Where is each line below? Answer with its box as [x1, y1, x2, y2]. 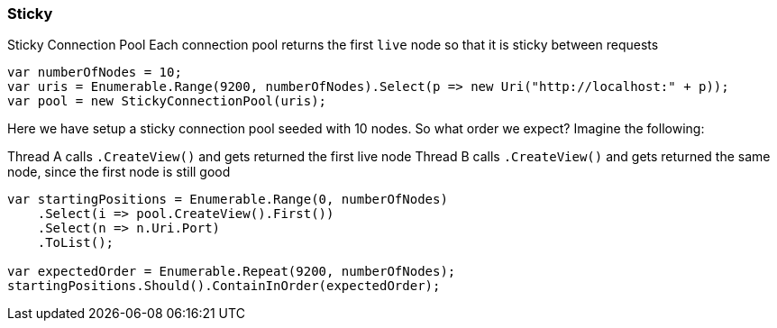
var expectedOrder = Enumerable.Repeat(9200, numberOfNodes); [7, 264, 456, 279]
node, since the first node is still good [7, 164, 231, 180]
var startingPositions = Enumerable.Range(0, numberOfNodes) [7, 192, 448, 207]
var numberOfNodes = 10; [7, 65, 182, 80]
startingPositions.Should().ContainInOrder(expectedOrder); [7, 278, 441, 294]
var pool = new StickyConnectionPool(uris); [7, 94, 327, 109]
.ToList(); [37, 235, 114, 251]
